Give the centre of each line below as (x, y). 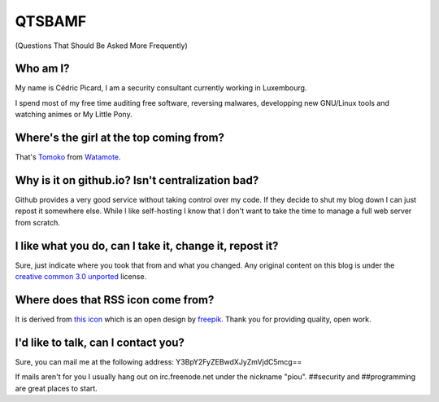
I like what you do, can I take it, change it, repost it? (147, 245)
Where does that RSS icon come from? (115, 300)
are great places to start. (56, 388)
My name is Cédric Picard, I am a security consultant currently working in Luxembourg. (161, 88)
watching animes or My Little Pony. (74, 115)
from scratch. (38, 222)
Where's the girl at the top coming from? (120, 138)
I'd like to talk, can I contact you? (100, 342)
